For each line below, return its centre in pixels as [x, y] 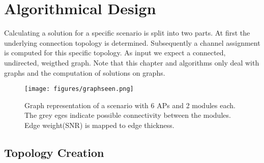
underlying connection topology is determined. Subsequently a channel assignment [132, 42]
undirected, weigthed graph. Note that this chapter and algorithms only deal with [132, 62]
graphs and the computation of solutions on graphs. [85, 72]
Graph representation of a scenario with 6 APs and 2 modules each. [130, 105]
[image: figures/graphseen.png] [79, 89]
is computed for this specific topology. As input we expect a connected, [115, 53]
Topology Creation [54, 152]
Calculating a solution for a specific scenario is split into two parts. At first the [127, 33]
